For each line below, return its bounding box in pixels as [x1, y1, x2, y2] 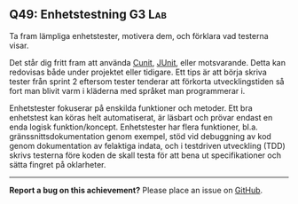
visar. [9, 40, 29, 51]
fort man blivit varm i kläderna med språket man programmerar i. [9, 85, 246, 96]
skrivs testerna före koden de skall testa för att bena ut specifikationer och [9, 150, 282, 161]
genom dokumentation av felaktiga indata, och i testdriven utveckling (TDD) [9, 140, 286, 151]
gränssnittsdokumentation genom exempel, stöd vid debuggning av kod [9, 130, 272, 141]
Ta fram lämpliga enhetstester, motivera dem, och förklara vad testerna [9, 30, 269, 41]
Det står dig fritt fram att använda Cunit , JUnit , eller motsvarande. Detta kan [9, 57, 286, 67]
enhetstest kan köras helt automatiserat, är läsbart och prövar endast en [9, 112, 273, 122]
